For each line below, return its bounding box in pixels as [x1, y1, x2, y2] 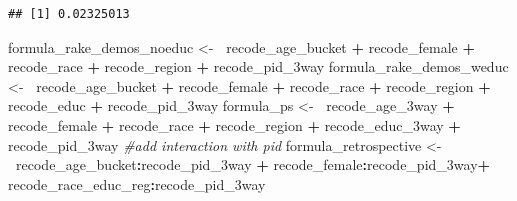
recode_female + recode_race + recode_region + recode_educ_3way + [8, 114, 461, 135]
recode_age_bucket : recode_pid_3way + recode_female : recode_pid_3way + [16, 154, 491, 175]
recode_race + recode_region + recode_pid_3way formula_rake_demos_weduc [8, 56, 509, 77]
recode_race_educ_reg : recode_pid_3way [8, 173, 266, 194]
